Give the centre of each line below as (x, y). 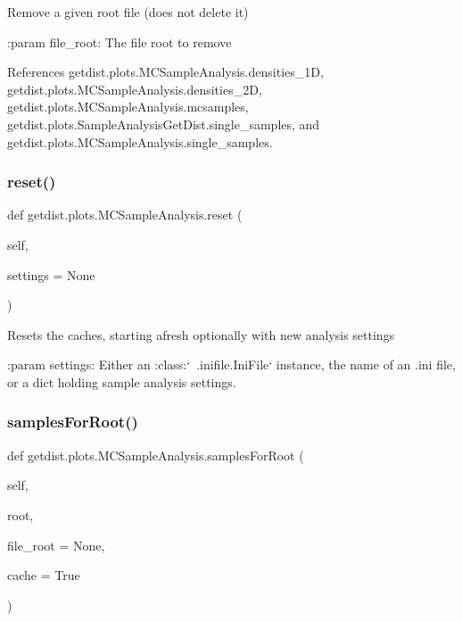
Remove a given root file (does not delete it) (128, 12)
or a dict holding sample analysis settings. (122, 381)
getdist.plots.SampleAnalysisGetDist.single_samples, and (164, 124)
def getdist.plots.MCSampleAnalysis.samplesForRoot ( (156, 455)
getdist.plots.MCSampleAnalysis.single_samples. (140, 141)
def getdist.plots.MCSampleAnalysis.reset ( (125, 215)
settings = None (51, 274)
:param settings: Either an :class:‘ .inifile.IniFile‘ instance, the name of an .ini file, (231, 364)
